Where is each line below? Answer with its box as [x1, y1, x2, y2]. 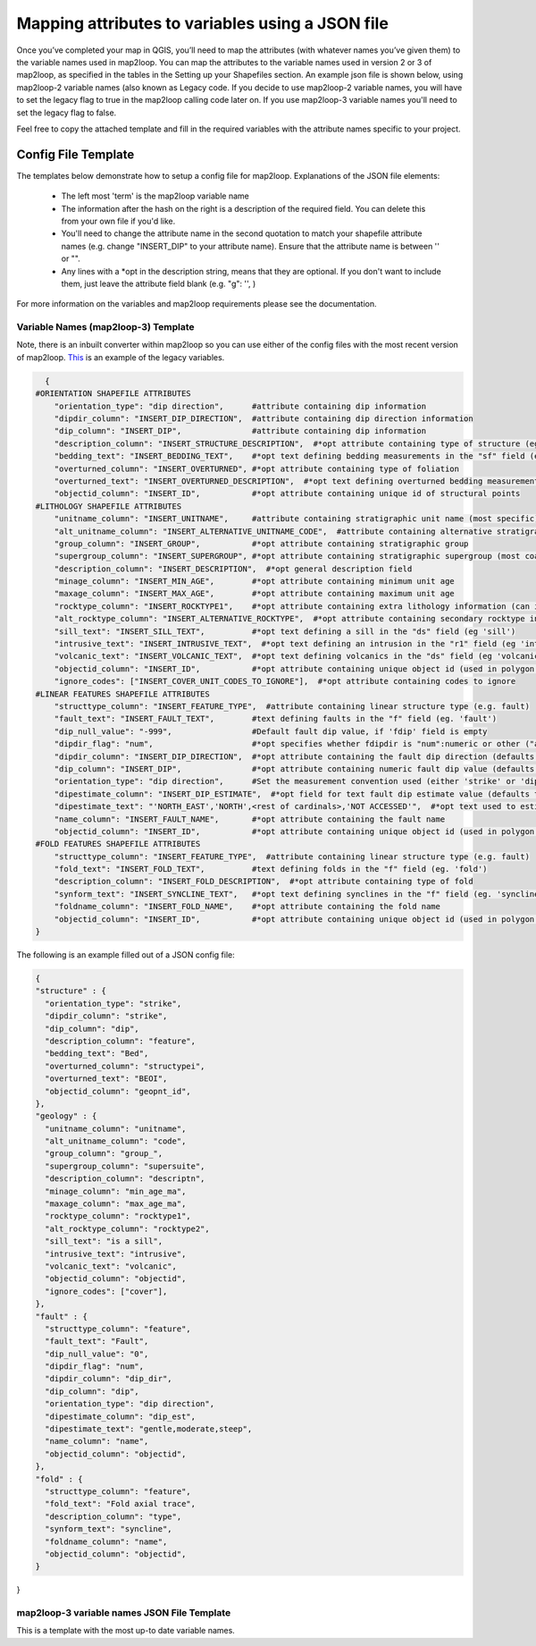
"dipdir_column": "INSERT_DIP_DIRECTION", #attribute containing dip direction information [54, 414, 473, 424]
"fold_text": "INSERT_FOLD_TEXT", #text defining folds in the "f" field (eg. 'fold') [54, 864, 488, 874]
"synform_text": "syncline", [45, 1524, 173, 1534]
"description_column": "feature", [45, 1035, 197, 1046]
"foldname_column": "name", [45, 1536, 168, 1547]
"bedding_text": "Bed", [45, 1049, 149, 1059]
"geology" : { [35, 1111, 97, 1121]
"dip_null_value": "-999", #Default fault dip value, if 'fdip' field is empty [54, 726, 488, 737]
